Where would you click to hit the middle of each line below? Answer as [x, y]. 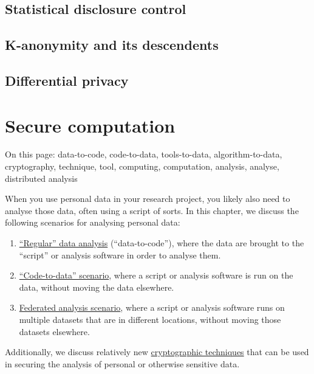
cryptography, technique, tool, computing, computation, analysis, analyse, [142, 166]
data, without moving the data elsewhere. [97, 287]
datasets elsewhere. [54, 331]
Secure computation [90, 125]
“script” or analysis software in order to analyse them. [120, 255]
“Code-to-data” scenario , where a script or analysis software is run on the [156, 275]
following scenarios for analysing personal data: [93, 222]
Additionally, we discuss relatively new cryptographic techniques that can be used [157, 352]
